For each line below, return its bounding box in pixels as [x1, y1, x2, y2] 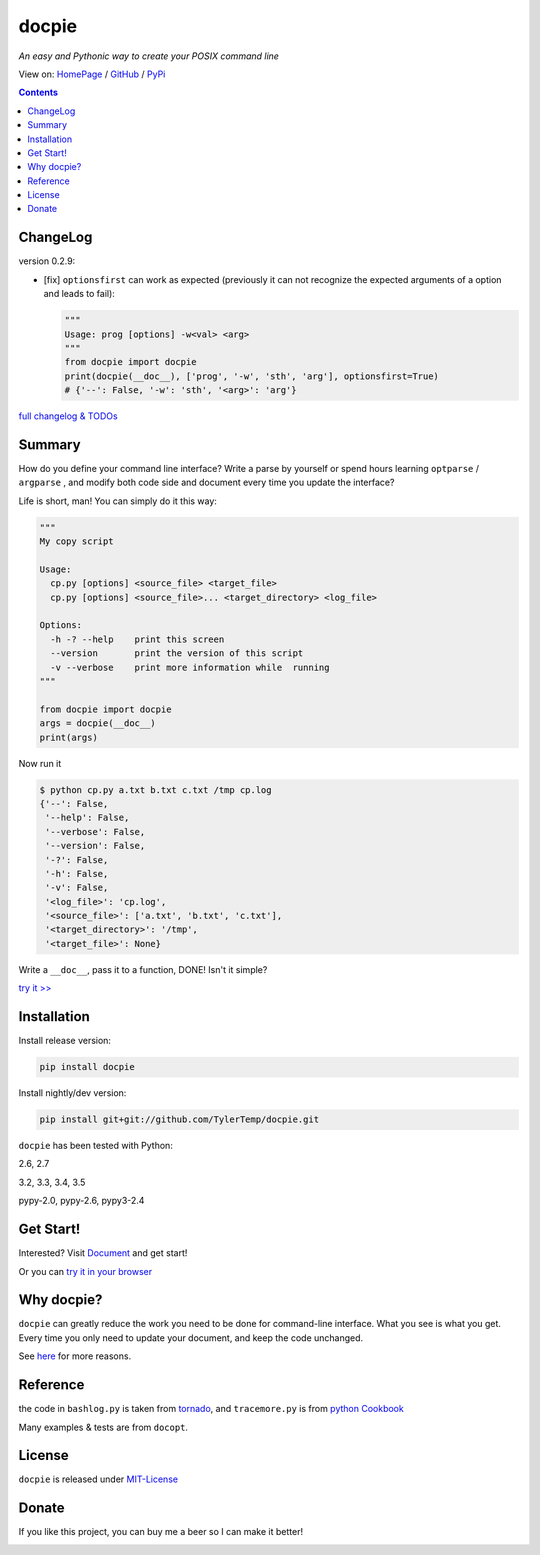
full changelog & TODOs [18, 410, 119, 422]
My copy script [39, 536, 114, 547]
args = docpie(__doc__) [39, 718, 157, 729]
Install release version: [18, 1035, 112, 1047]
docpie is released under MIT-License [18, 1473, 179, 1485]
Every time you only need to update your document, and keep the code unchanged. [18, 1331, 364, 1344]
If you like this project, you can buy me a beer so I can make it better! [18, 1526, 304, 1538]
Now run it [18, 757, 62, 769]
